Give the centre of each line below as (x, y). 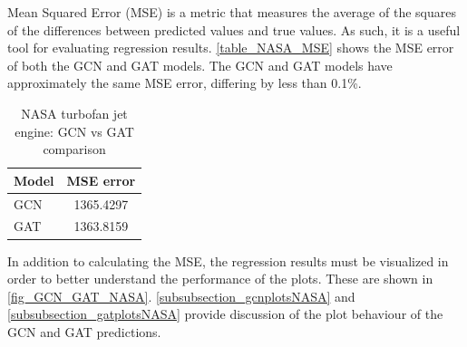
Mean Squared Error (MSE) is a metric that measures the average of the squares (232, 12)
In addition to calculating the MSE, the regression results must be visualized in (228, 260)
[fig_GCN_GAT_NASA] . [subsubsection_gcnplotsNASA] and (181, 296)
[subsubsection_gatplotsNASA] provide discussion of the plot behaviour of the (225, 314)
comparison (74, 149)
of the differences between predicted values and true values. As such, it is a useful (234, 29)
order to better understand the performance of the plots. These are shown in (220, 279)
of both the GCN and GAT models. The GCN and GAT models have (200, 65)
